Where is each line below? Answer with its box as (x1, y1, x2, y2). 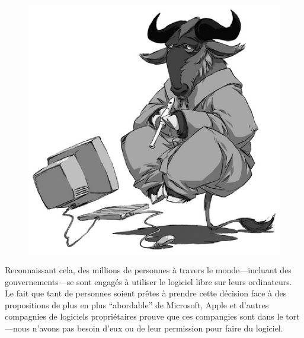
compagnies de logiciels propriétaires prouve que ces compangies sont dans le (5, 310, 283, 323)
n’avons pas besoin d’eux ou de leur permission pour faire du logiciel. (32, 322, 283, 334)
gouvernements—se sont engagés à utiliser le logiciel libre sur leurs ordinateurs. (5, 275, 292, 288)
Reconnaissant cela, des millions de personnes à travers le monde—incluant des (5, 264, 292, 276)
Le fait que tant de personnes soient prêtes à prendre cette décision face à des (5, 287, 287, 299)
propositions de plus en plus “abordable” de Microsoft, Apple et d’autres (5, 298, 269, 311)
